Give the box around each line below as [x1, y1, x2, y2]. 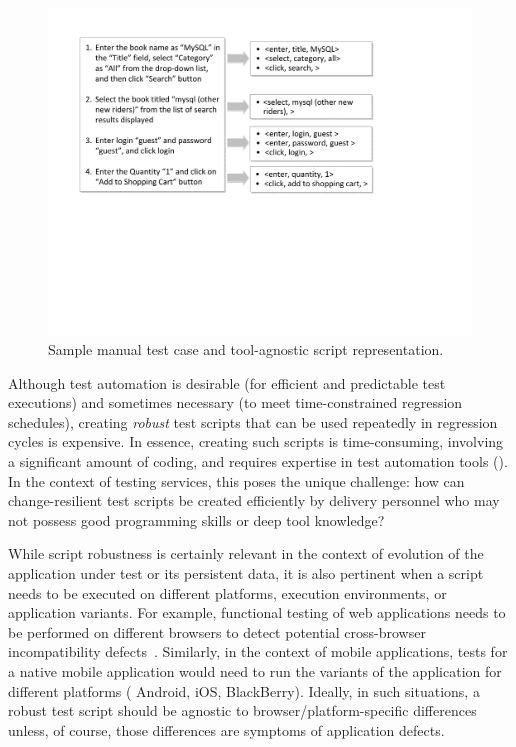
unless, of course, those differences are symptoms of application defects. [8, 719, 445, 740]
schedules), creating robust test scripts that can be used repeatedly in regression [8, 411, 498, 432]
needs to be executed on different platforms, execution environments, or [8, 582, 447, 603]
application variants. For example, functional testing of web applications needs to [8, 602, 506, 623]
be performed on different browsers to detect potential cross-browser [8, 621, 426, 642]
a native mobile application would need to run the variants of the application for [8, 661, 502, 682]
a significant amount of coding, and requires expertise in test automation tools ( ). [8, 451, 508, 472]
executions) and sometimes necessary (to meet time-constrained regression [8, 392, 463, 413]
